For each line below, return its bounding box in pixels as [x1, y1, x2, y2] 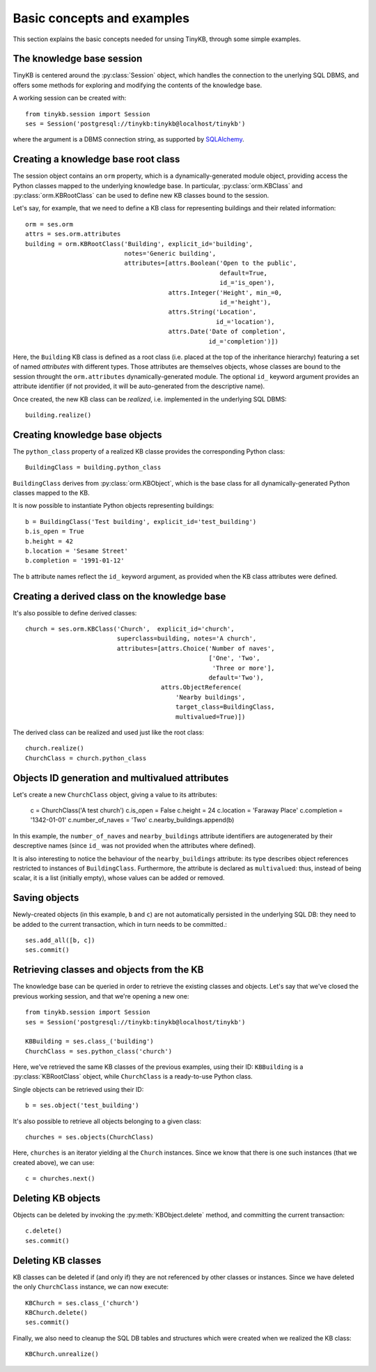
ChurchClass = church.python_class [25, 754, 147, 762]
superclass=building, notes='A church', [116, 635, 257, 642]
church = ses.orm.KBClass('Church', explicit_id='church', [25, 625, 235, 633]
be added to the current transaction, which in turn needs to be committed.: [13, 920, 228, 928]
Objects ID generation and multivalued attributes [13, 772, 229, 784]
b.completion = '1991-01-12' [25, 557, 125, 564]
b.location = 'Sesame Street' [25, 547, 129, 555]
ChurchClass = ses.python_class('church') [25, 1047, 173, 1055]
